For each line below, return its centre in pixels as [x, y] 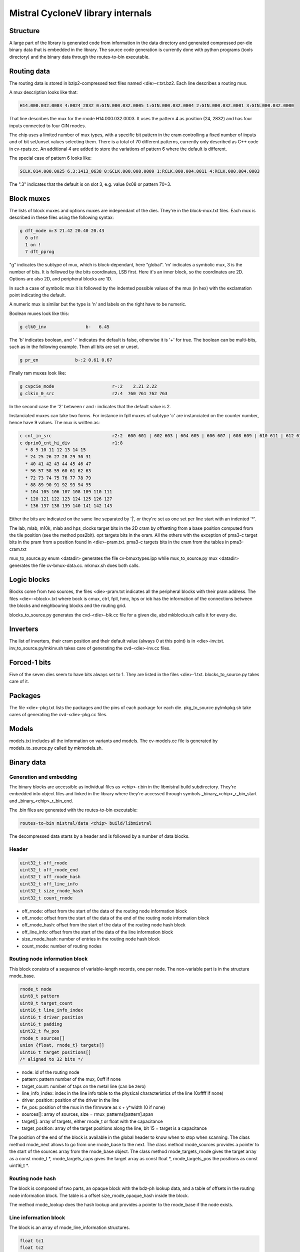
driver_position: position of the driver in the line [70, 1100]
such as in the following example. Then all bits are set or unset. [74, 347]
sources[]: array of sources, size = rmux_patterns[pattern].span [87, 1114]
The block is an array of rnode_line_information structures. [69, 1227]
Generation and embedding [43, 777]
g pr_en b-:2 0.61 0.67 [66, 360]
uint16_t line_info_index [51, 1010]
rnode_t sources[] [42, 1038]
